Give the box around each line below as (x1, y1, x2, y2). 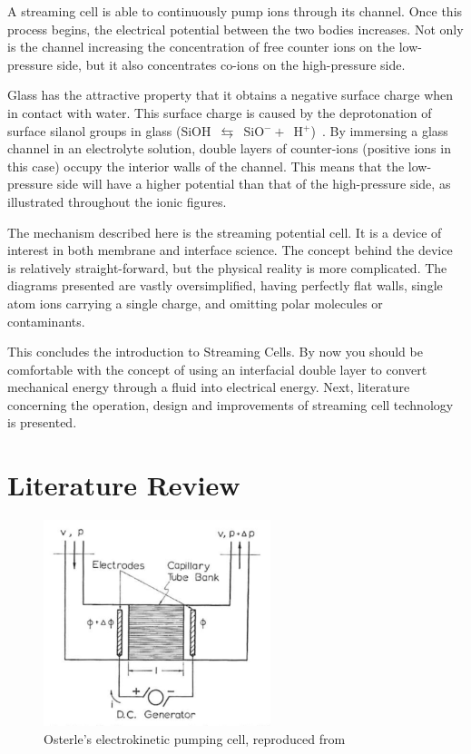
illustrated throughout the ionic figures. (7, 191, 227, 211)
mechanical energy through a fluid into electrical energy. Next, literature (7, 377, 410, 397)
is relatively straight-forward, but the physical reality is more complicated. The (7, 258, 447, 277)
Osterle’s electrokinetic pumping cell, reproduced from (44, 729, 346, 748)
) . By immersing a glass (310, 121, 448, 140)
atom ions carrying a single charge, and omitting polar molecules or (7, 293, 383, 312)
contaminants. (7, 311, 85, 330)
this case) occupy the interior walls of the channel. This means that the (7, 156, 405, 175)
